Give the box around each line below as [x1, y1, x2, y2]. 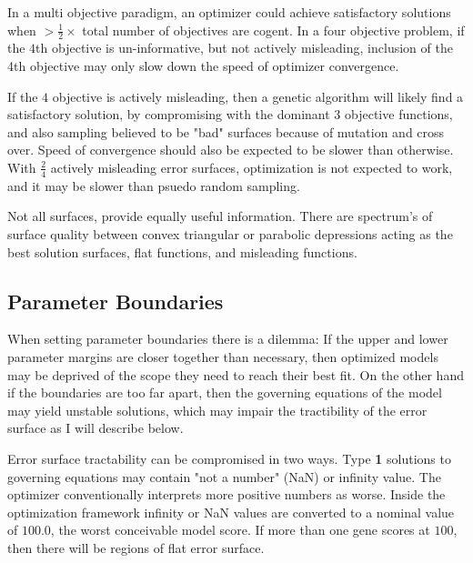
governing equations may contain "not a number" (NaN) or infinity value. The [7, 467, 441, 486]
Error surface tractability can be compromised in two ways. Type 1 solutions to [7, 448, 451, 467]
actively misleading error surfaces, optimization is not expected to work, [50, 157, 453, 176]
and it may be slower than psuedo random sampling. [7, 176, 300, 195]
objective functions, [345, 105, 453, 124]
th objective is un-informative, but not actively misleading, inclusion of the [35, 38, 453, 57]
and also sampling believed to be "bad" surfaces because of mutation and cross [7, 122, 445, 141]
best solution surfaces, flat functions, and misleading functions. [7, 242, 357, 261]
